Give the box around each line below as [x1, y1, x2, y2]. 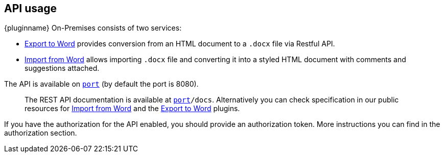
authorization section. [4, 128, 77, 138]
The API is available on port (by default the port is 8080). [4, 80, 199, 89]
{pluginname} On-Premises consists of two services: [4, 23, 182, 33]
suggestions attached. [25, 64, 100, 73]
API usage [4, 2, 57, 15]
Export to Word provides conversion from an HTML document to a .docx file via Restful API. [25, 39, 335, 48]
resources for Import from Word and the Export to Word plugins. [25, 104, 240, 113]
